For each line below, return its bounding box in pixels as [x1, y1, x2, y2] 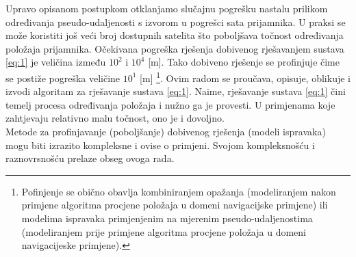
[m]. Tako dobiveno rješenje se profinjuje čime [148, 55, 340, 69]
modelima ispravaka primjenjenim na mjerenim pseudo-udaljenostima [21, 211, 313, 225]
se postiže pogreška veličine [5, 70, 120, 85]
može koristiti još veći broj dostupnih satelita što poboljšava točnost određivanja [5, 28, 344, 42]
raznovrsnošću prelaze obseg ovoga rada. [5, 151, 175, 165]
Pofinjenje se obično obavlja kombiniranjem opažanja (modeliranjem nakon [21, 184, 336, 198]
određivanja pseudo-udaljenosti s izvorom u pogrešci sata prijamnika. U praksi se [5, 14, 346, 29]
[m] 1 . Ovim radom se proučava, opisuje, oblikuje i [140, 68, 351, 85]
